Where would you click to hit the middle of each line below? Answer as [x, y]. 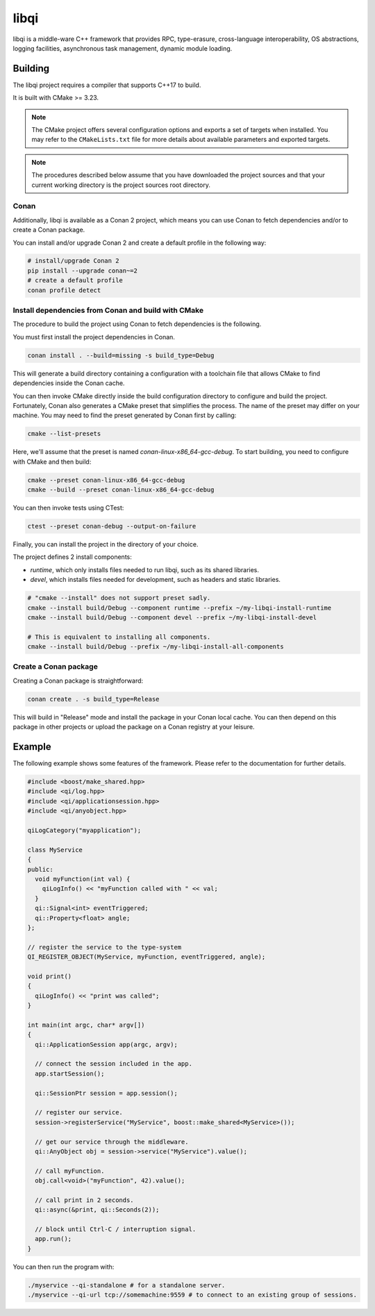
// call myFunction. [70, 1171]
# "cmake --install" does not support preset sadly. [119, 598]
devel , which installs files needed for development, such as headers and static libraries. [156, 580]
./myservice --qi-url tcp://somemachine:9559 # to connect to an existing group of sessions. [192, 1295]
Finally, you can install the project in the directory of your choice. [106, 544]
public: [40, 869]
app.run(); [53, 1239]
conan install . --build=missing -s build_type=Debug [121, 355]
